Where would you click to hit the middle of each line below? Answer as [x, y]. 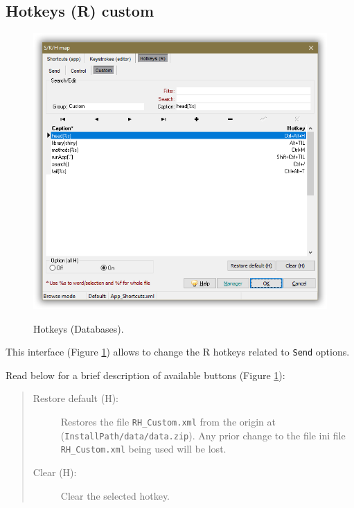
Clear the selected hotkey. [115, 495]
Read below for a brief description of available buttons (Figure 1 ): [145, 375]
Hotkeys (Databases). [79, 328]
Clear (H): [55, 472]
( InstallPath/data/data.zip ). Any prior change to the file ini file [203, 435]
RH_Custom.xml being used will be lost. [143, 449]
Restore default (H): [76, 398]
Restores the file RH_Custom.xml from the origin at [168, 422]
